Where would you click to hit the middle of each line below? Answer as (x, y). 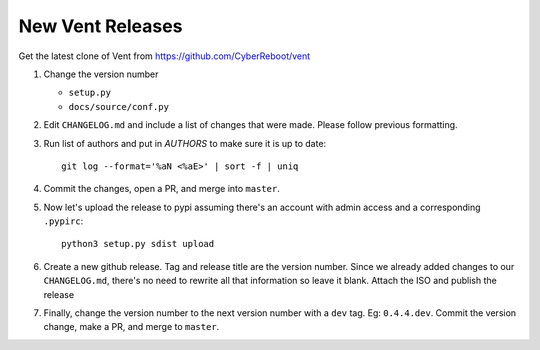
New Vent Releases (100, 26)
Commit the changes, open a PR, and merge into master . (161, 189)
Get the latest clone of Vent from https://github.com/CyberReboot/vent (164, 56)
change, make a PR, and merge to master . (131, 327)
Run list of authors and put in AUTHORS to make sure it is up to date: (185, 143)
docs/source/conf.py (119, 106)
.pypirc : (63, 221)
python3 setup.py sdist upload (138, 244)
